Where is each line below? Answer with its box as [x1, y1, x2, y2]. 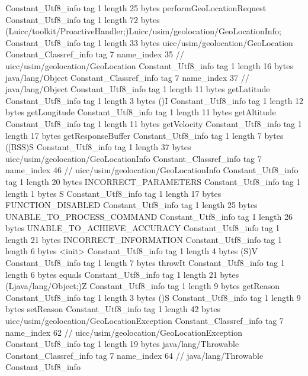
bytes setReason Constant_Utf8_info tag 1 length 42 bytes [5, 303, 221, 315]
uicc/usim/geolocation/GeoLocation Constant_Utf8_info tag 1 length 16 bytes [5, 59, 293, 72]
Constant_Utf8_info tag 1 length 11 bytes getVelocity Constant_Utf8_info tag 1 [5, 117, 302, 129]
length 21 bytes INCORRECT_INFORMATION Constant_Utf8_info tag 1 [5, 233, 283, 245]
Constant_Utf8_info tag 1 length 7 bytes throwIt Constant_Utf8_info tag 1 [5, 257, 285, 269]
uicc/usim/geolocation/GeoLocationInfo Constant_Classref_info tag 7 [5, 152, 262, 164]
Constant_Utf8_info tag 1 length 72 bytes [5, 13, 160, 25]
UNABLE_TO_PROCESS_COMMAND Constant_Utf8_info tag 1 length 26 [5, 210, 293, 222]
